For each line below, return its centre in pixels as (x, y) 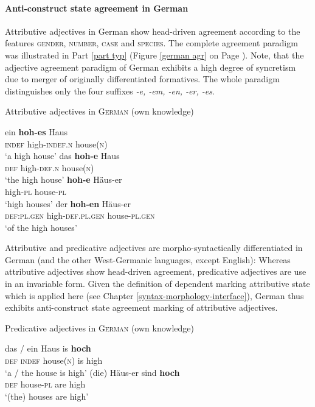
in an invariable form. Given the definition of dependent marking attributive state (157, 284)
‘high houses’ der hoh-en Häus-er (68, 203)
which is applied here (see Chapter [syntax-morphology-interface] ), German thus (154, 295)
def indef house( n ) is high (54, 360)
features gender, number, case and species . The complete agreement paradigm (151, 43)
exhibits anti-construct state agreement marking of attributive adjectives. (141, 307)
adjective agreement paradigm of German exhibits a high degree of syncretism (151, 67)
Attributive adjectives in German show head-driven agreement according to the (153, 31)
